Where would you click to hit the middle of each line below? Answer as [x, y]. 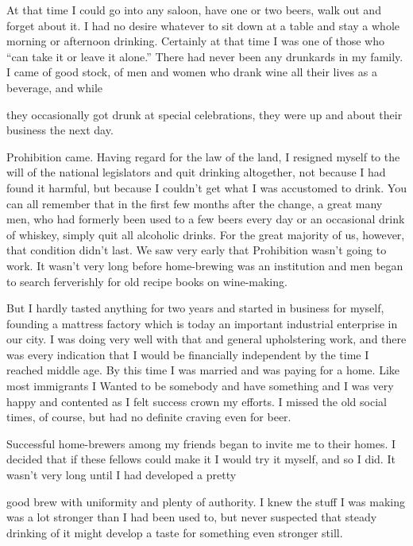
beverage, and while [54, 87]
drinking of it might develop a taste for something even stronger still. [175, 532]
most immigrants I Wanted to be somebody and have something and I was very [200, 386]
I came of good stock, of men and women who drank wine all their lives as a [192, 72]
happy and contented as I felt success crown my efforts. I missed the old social [197, 401]
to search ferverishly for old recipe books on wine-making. [147, 281]
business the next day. [60, 130]
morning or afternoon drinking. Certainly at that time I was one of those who [195, 41]
